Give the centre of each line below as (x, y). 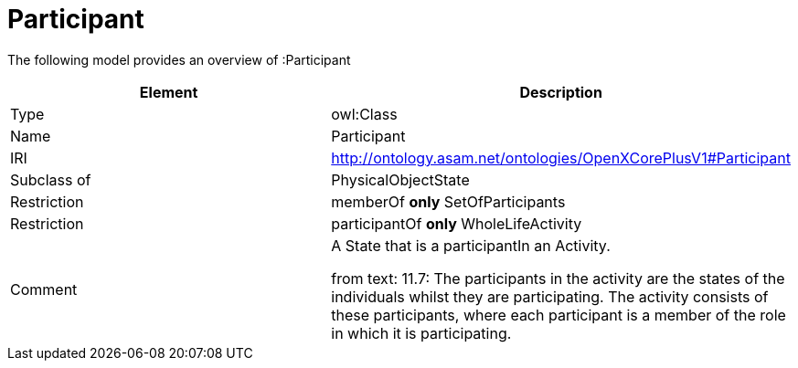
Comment (44, 289)
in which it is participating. (421, 333)
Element (169, 92)
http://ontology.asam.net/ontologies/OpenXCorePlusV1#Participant (561, 158)
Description (561, 92)
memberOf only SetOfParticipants (448, 201)
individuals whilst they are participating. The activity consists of (550, 296)
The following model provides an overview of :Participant (179, 59)
